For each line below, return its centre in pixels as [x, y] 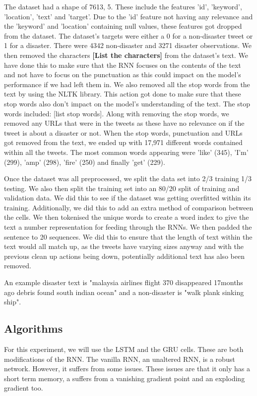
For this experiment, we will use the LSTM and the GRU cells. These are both [124, 349]
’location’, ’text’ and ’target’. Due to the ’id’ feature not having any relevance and [128, 16]
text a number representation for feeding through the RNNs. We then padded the [128, 227]
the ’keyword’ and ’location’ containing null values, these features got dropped [123, 26]
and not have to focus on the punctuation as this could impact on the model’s [123, 74]
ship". [13, 302]
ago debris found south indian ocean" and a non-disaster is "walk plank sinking [124, 292]
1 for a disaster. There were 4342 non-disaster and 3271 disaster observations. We [128, 45]
